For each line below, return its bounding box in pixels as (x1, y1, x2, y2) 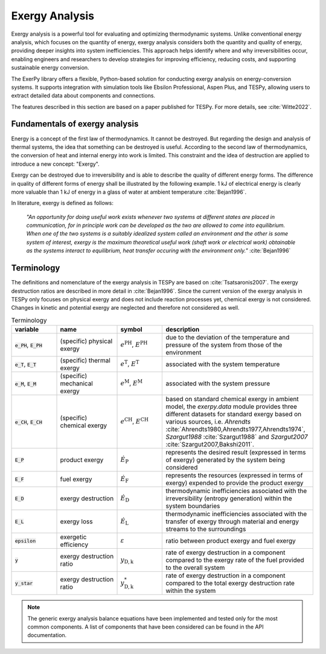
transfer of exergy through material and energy (165, 517, 299, 526)
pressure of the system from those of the (165, 341, 283, 349)
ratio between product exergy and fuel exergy (165, 537, 296, 545)
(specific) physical (60, 337, 113, 345)
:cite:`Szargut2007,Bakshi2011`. (165, 440, 255, 449)
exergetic (60, 533, 87, 541)
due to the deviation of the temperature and (165, 333, 290, 342)
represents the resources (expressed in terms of (165, 471, 303, 480)
